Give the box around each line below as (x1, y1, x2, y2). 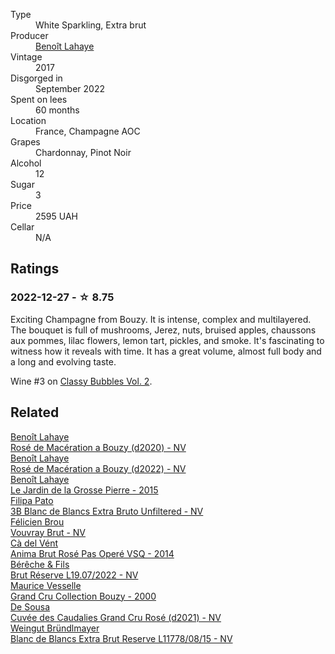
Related (10, 404, 60, 421)
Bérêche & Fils (10, 558, 70, 570)
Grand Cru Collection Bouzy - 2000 (10, 590, 157, 602)
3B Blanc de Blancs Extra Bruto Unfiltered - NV (10, 505, 204, 517)
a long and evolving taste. (10, 355, 117, 368)
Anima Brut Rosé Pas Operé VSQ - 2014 (10, 547, 175, 559)
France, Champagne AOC (35, 125, 141, 137)
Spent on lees (10, 94, 68, 105)
